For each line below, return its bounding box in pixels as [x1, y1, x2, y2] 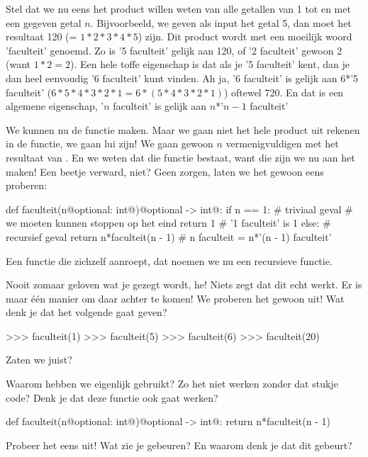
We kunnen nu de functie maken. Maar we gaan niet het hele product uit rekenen [6, 122, 360, 137]
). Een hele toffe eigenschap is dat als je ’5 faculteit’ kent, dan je [69, 57, 350, 72]
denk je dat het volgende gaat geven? [6, 305, 167, 320]
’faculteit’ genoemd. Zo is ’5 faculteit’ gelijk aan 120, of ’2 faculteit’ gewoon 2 [6, 43, 342, 57]
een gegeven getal [6, 15, 82, 30]
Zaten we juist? [6, 352, 72, 367]
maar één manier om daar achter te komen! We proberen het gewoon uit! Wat [6, 290, 345, 305]
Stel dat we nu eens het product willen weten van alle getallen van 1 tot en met [6, 1, 351, 16]
